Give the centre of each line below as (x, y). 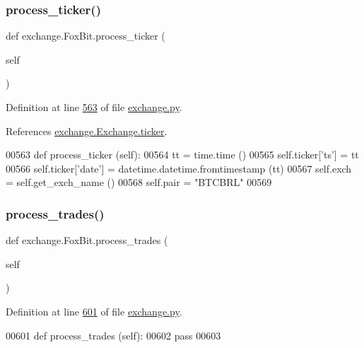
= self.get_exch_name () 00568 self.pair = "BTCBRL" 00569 (139, 182)
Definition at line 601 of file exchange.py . (94, 311)
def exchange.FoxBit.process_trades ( (87, 240)
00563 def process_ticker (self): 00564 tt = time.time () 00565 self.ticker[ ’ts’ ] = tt (182, 155)
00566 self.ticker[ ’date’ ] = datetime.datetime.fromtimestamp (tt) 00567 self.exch (179, 168)
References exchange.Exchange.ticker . (87, 130)
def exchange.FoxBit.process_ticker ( (86, 36)
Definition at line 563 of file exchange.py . (94, 107)
